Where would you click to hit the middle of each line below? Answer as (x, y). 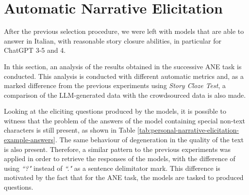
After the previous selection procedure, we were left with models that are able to (124, 31)
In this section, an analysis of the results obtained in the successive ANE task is (123, 66)
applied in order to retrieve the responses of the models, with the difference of (120, 158)
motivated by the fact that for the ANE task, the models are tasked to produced (124, 177)
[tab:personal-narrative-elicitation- (188, 130)
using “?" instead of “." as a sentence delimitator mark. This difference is (112, 168)
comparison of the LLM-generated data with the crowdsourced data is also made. (125, 95)
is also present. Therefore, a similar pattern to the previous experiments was (117, 149)
